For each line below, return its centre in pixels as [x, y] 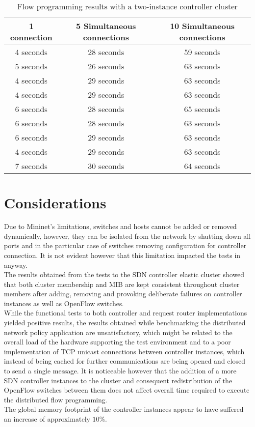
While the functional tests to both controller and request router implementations [126, 313]
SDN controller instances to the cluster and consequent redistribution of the [118, 380]
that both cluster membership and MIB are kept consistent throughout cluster [122, 284]
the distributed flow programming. [56, 399]
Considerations [55, 203]
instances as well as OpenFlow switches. [64, 303]
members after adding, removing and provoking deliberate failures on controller [123, 294]
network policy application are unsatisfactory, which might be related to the [118, 332]
